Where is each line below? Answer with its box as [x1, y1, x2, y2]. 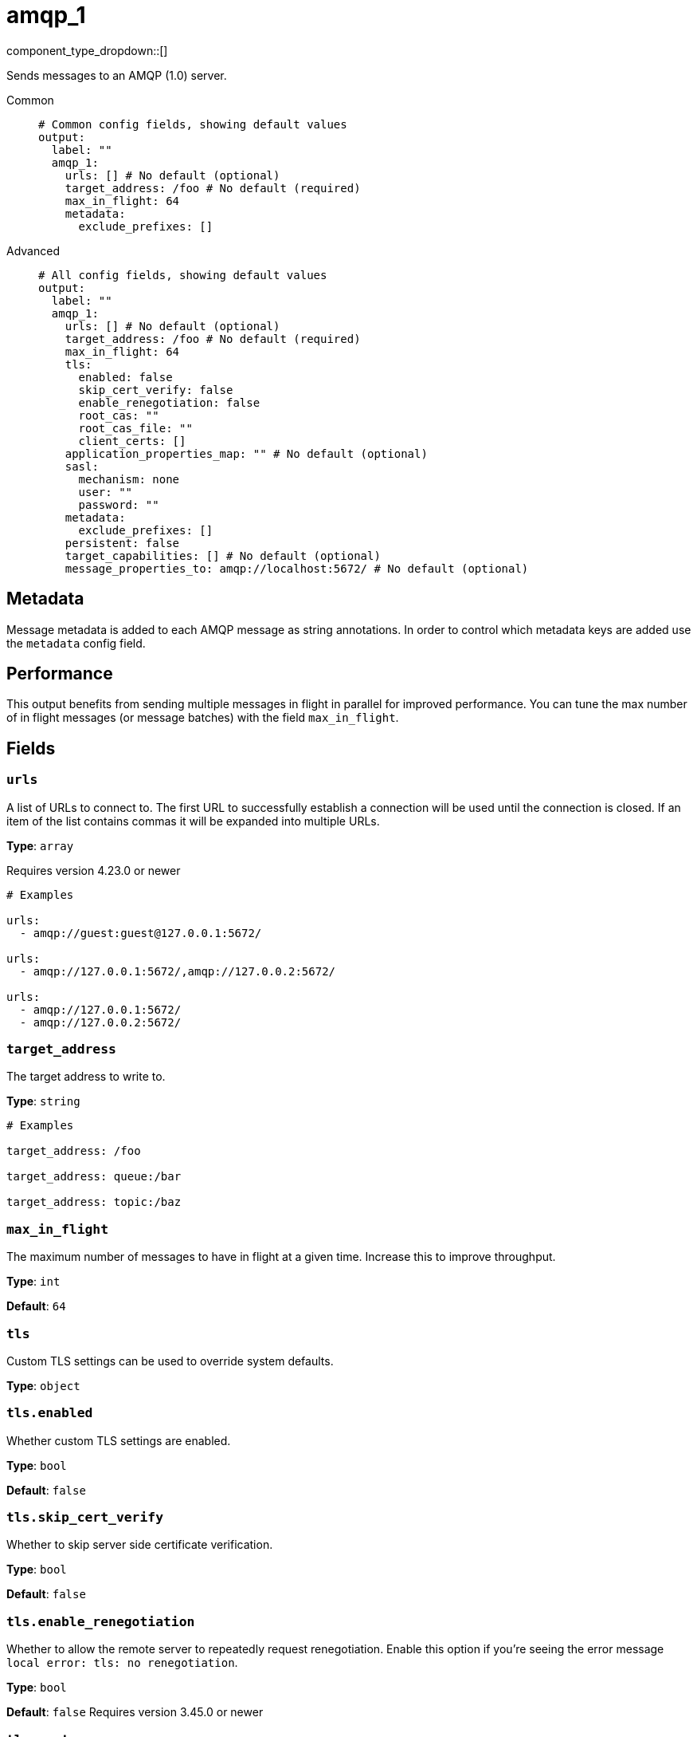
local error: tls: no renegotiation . [6, 1656, 238, 1670]
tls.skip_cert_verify [6, 1510, 163, 1526]
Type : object [6, 1378, 80, 1392]
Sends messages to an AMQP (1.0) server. [6, 68, 227, 82]
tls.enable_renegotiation [6, 1613, 195, 1629]
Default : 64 [6, 1299, 66, 1314]
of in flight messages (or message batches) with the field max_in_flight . [6, 711, 399, 725]
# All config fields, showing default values [38, 268, 327, 282]
